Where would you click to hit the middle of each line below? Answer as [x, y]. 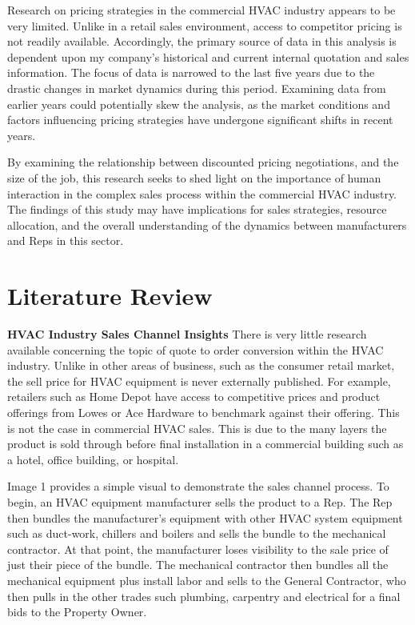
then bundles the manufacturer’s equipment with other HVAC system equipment [205, 517]
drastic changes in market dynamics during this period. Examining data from [197, 88]
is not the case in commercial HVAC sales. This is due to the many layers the [197, 428]
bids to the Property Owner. [77, 612]
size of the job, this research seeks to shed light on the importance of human [194, 177]
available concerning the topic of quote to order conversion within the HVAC [196, 349]
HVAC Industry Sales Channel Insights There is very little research [187, 334]
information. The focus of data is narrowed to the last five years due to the [191, 72]
